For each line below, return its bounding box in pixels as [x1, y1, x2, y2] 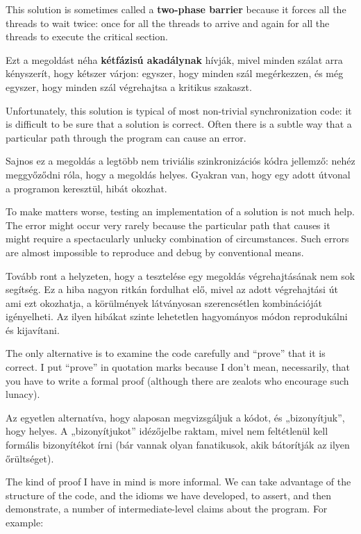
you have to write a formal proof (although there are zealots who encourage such [6, 373, 349, 387]
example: [6, 515, 44, 529]
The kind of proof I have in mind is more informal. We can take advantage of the [6, 474, 351, 489]
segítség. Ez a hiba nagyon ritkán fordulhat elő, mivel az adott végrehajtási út [6, 282, 338, 297]
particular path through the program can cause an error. [6, 130, 246, 144]
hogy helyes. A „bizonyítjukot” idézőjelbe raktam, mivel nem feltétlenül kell [6, 424, 328, 438]
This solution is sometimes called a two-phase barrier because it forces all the [6, 2, 346, 16]
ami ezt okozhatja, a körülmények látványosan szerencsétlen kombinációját [6, 295, 323, 310]
